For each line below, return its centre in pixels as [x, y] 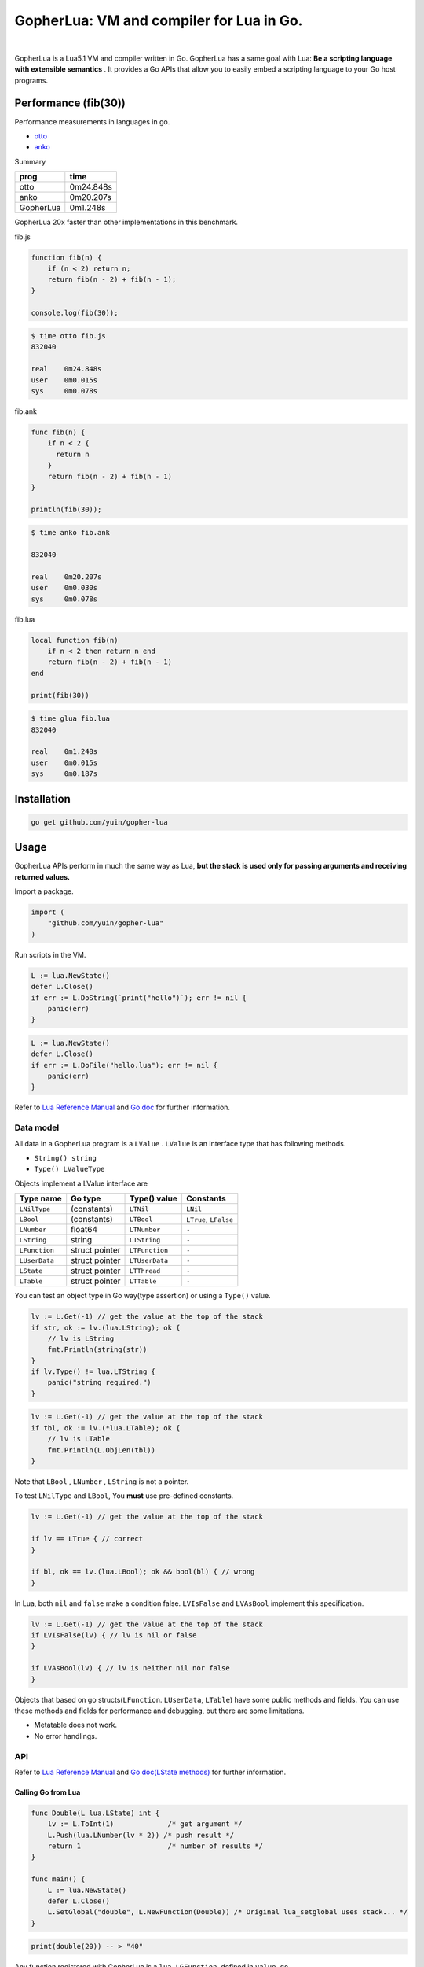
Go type [86, 1198]
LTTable [143, 1281]
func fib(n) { [58, 432]
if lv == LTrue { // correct [87, 1539]
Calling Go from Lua [48, 1792]
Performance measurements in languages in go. [92, 121]
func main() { [58, 1879]
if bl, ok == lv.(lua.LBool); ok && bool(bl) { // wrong [143, 1572]
